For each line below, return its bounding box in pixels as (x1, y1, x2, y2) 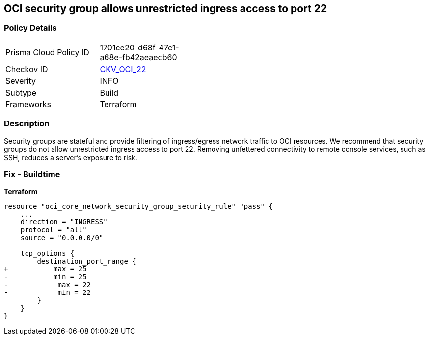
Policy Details (4, 23, 57, 33)
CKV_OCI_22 (100, 64, 146, 74)
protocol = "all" (20, 226, 87, 234)
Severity (5, 75, 36, 86)
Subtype (5, 87, 37, 97)
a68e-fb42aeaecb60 (100, 52, 177, 62)
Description (4, 119, 50, 129)
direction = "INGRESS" (20, 218, 107, 226)
